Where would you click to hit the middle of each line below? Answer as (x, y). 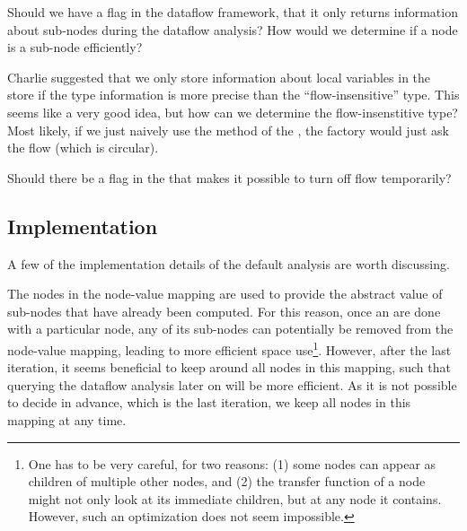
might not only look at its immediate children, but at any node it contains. (235, 498)
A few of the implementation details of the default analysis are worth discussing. (229, 263)
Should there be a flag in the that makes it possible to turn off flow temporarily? (229, 177)
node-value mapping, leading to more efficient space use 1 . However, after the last (229, 348)
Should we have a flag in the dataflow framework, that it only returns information (233, 12)
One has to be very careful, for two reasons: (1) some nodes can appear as (232, 463)
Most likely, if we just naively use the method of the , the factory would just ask (228, 130)
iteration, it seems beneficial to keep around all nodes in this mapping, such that (229, 367)
